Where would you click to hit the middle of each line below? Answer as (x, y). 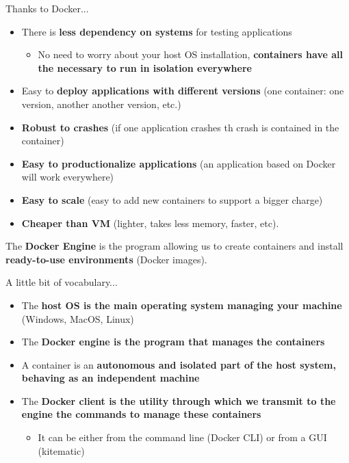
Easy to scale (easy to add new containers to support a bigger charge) (172, 199)
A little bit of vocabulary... (62, 282)
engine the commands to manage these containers (141, 414)
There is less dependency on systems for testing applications (157, 31)
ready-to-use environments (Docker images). (106, 259)
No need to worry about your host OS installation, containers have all (190, 54)
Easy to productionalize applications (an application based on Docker (179, 163)
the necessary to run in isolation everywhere (145, 67)
